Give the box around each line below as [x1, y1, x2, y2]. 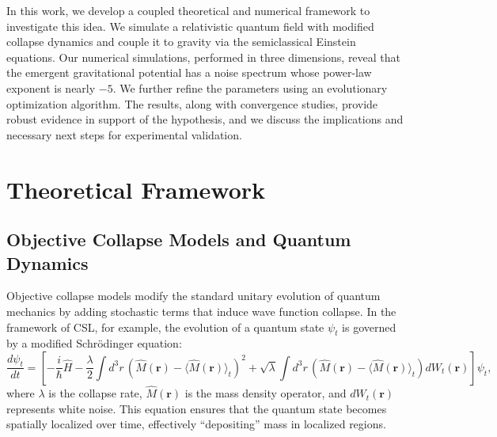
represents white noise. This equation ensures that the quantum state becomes [6, 400, 387, 416]
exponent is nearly [6, 79, 96, 96]
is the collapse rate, [48, 385, 142, 401]
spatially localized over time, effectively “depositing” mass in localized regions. [6, 416, 386, 432]
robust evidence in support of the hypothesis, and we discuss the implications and [6, 111, 404, 127]
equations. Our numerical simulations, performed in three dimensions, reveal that [6, 48, 401, 65]
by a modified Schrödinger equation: [6, 335, 182, 351]
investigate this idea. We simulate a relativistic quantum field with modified [6, 17, 374, 34]
